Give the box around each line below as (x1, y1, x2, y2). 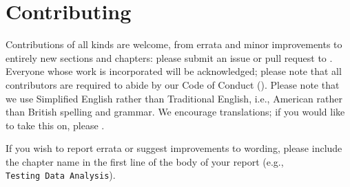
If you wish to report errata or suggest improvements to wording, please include (6, 141, 342, 155)
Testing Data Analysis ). (6, 168, 116, 182)
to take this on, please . (6, 118, 105, 132)
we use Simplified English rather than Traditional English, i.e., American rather (6, 91, 342, 105)
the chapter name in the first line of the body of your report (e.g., (6, 154, 284, 168)
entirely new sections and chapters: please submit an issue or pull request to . (6, 50, 333, 65)
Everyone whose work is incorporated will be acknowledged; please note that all (6, 64, 342, 78)
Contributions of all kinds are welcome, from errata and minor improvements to (6, 37, 342, 52)
